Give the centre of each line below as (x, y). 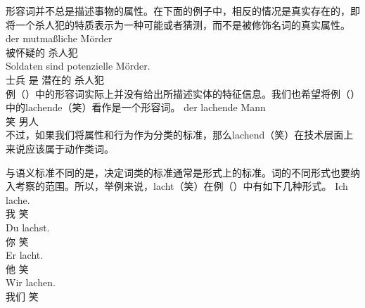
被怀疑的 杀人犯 (42, 52)
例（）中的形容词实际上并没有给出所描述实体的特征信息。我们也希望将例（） (183, 93)
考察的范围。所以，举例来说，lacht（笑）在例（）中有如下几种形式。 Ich (181, 186)
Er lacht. (25, 255)
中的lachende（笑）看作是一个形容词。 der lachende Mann (136, 107)
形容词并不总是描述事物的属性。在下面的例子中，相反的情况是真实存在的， (178, 11)
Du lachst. (28, 227)
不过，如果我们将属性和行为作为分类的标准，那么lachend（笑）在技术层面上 (180, 135)
